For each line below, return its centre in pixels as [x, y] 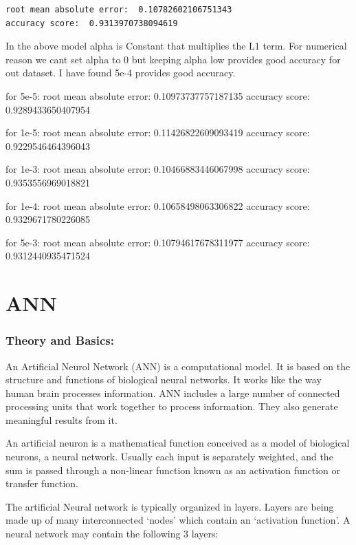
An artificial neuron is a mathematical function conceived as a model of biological [178, 443]
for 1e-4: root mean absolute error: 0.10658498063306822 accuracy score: [158, 205]
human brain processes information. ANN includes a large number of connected [173, 393]
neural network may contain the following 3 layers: [112, 534]
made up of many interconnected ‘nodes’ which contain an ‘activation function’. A [178, 520]
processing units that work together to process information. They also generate [172, 406]
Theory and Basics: [60, 340]
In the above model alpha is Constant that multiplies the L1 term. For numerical [176, 46]
